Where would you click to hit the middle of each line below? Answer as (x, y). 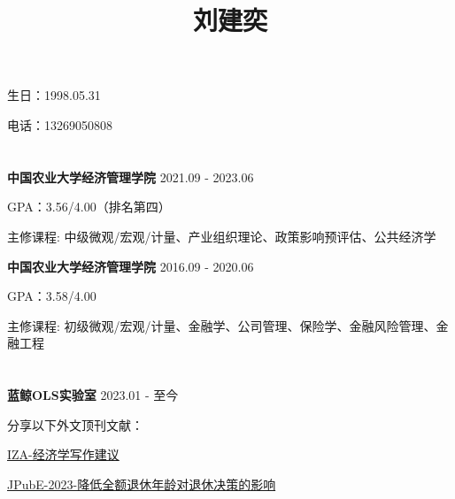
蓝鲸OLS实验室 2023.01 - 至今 (93, 395)
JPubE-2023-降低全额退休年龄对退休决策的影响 (142, 484)
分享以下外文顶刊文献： (75, 424)
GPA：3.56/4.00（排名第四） (89, 207)
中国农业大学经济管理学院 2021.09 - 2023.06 (131, 177)
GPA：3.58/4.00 (52, 296)
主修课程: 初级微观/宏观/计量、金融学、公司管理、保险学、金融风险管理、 (222, 325)
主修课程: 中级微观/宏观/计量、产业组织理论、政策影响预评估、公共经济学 (222, 236)
